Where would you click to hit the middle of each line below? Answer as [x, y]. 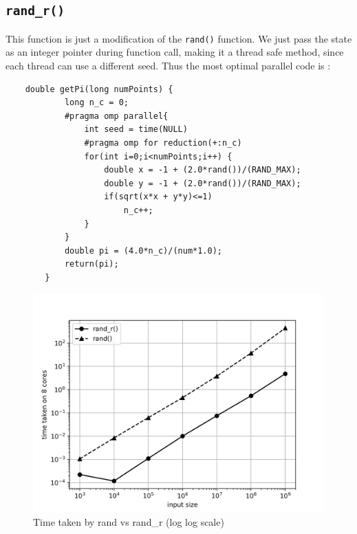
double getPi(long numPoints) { [99, 89]
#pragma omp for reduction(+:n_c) [163, 143]
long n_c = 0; [96, 103]
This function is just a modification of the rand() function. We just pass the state [179, 38]
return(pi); [91, 264]
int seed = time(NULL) [136, 130]
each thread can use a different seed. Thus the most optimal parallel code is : [168, 66]
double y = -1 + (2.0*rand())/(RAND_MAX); [203, 183]
